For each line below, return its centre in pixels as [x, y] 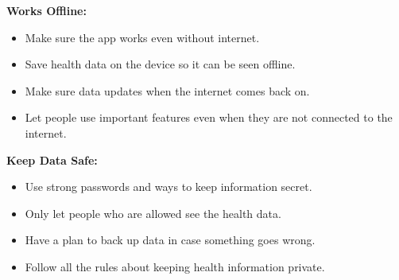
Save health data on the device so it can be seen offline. [160, 64]
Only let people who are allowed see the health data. [153, 213]
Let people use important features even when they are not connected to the [209, 117]
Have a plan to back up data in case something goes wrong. [170, 240]
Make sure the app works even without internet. [142, 37]
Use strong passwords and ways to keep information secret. [169, 187]
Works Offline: [46, 10]
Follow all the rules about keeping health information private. [175, 266]
